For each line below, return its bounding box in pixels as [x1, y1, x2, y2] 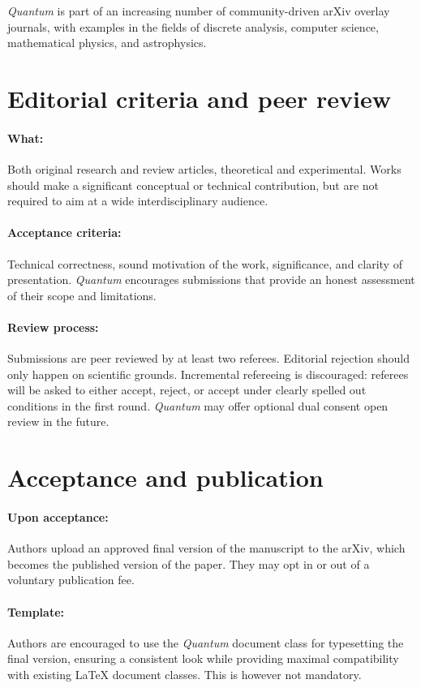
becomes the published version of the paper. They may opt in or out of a [7, 555, 370, 572]
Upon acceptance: [7, 509, 109, 526]
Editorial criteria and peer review [7, 81, 391, 114]
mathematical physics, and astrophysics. [7, 34, 207, 51]
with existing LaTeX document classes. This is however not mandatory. [7, 666, 362, 683]
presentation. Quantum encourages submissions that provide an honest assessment [7, 271, 415, 288]
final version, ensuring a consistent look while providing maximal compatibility [7, 650, 399, 667]
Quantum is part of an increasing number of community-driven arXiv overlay [7, 2, 390, 19]
